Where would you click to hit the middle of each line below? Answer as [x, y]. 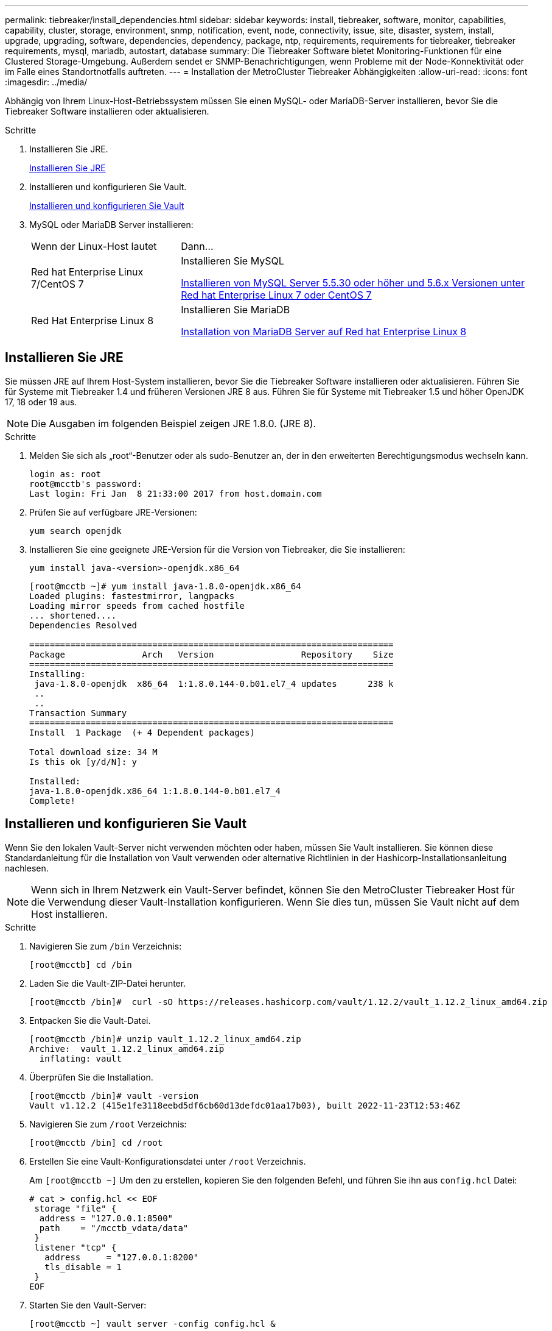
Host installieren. [69, 914]
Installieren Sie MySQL [232, 261]
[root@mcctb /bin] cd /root [96, 1142]
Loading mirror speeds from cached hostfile [137, 605]
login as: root [65, 474]
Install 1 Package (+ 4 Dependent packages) [142, 732]
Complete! [52, 800]
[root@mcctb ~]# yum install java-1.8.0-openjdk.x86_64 [165, 586]
